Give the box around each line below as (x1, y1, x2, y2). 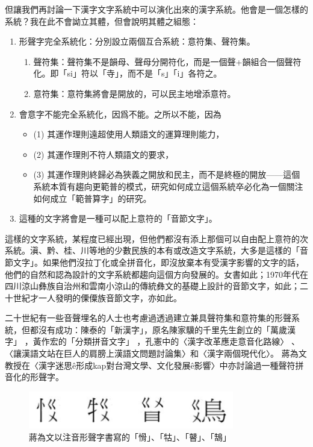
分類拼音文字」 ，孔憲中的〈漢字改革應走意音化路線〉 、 (75, 335, 300, 348)
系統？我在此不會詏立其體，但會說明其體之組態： (5, 14, 199, 27)
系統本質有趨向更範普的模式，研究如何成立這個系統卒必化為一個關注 (33, 180, 303, 192)
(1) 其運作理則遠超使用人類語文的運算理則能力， (33, 128, 225, 140)
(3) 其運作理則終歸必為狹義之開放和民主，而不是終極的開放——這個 (33, 168, 300, 181)
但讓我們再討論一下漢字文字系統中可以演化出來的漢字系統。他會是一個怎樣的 (5, 3, 308, 15)
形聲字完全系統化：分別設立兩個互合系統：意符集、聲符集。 (19, 35, 255, 48)
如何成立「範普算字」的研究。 (33, 192, 152, 204)
